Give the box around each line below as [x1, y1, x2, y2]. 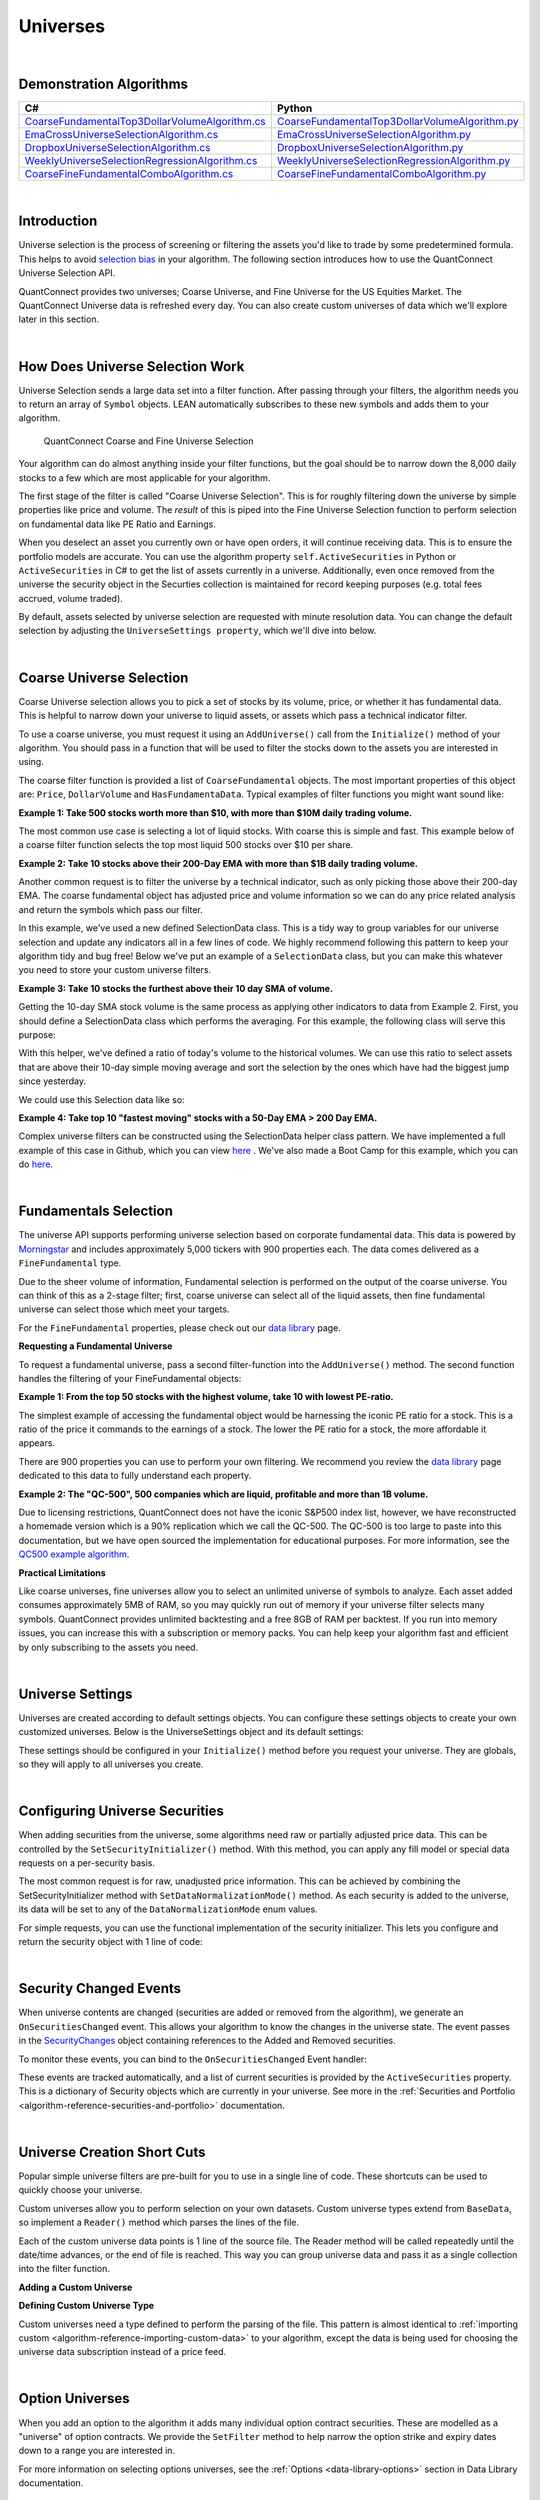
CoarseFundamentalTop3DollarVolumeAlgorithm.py [276, 115, 519, 129]
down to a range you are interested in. [18, 2445, 175, 2457]
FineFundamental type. [18, 1257, 122, 1269]
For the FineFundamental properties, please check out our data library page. [18, 1321, 342, 1334]
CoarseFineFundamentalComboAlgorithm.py [276, 167, 487, 181]
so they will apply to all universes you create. [18, 1758, 204, 1770]
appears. [18, 1437, 55, 1449]
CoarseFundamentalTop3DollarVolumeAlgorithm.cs [24, 115, 267, 129]
